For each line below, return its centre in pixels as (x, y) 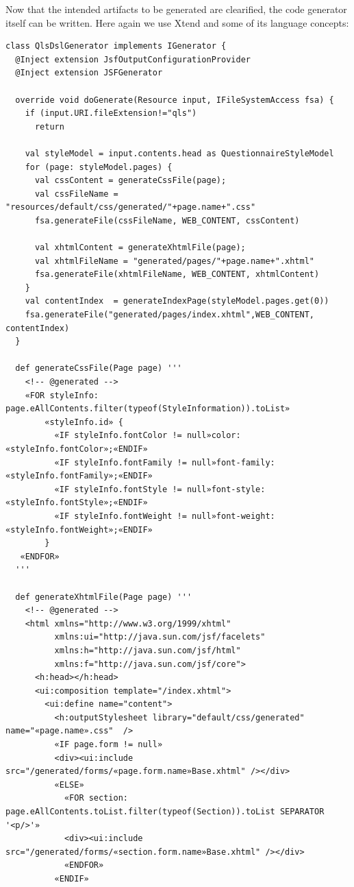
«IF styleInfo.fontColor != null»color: (148, 436)
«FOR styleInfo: (62, 395)
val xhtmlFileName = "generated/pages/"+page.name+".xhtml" (175, 261)
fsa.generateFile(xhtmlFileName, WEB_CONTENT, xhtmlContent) (177, 275)
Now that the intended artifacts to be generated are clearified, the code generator (176, 9)
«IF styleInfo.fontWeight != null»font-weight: (165, 516)
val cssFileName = (76, 194)
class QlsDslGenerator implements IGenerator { (116, 46)
